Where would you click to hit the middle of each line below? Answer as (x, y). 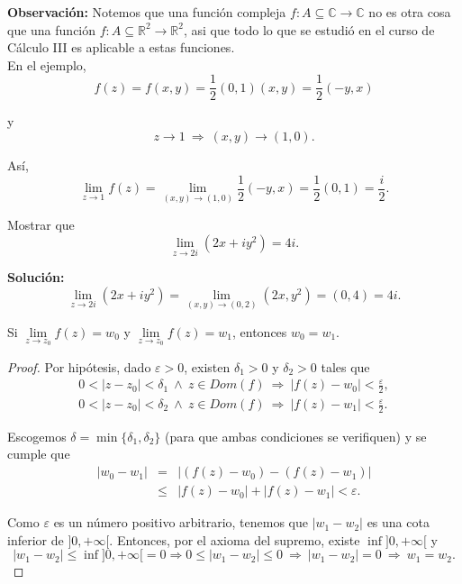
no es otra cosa (410, 12)
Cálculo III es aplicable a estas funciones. (121, 47)
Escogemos (37, 436)
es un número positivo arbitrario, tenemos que (181, 522)
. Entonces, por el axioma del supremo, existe (235, 539)
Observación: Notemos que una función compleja (147, 12)
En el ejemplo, (47, 64)
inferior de (36, 539)
